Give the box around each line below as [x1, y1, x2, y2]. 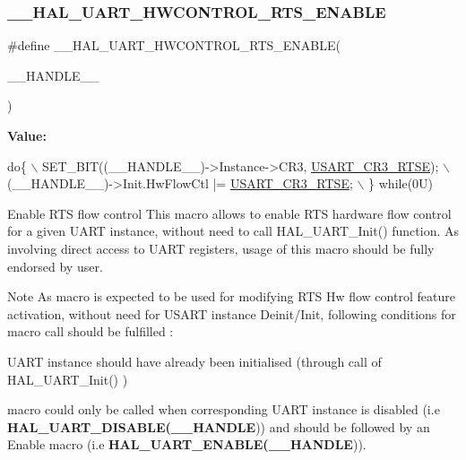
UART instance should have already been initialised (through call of [7, 352, 382, 370]
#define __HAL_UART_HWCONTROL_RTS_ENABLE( [7, 36, 341, 55]
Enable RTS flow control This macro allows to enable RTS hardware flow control [7, 204, 452, 222]
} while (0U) [368, 174, 434, 193]
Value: [7, 126, 47, 144]
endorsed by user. [7, 256, 103, 275]
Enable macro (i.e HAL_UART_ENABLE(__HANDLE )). [7, 435, 367, 454]
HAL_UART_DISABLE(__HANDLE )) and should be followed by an [7, 417, 430, 436]
